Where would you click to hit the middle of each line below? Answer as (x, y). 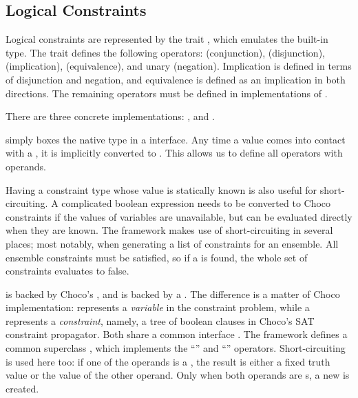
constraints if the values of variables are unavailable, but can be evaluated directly (179, 216)
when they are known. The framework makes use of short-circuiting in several (169, 230)
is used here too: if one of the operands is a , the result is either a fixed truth (168, 361)
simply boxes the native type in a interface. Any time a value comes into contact (176, 139)
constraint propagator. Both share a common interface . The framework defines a (177, 334)
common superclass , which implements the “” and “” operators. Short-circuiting (176, 348)
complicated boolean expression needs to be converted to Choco (196, 203)
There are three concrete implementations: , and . (110, 116)
